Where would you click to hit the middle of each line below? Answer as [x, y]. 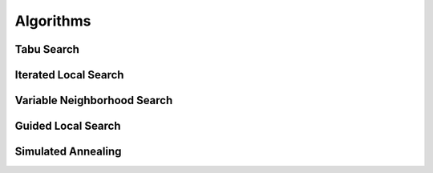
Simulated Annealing [68, 152]
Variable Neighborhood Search [94, 101]
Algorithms [53, 21]
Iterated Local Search [69, 75]
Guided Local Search [68, 126]
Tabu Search [47, 49]
